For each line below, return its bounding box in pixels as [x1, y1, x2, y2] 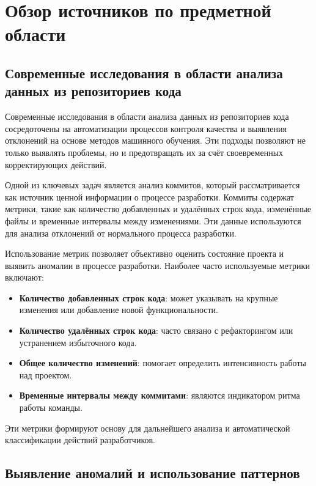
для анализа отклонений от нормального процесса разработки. [5, 226, 237, 239]
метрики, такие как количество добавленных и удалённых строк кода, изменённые [5, 202, 312, 215]
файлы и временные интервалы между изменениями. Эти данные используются [5, 214, 301, 227]
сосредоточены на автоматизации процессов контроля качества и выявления [5, 122, 287, 134]
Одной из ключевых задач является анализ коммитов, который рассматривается [5, 179, 300, 191]
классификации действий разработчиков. [5, 433, 155, 446]
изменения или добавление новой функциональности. [19, 303, 218, 316]
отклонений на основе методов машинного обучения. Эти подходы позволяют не [5, 134, 306, 147]
